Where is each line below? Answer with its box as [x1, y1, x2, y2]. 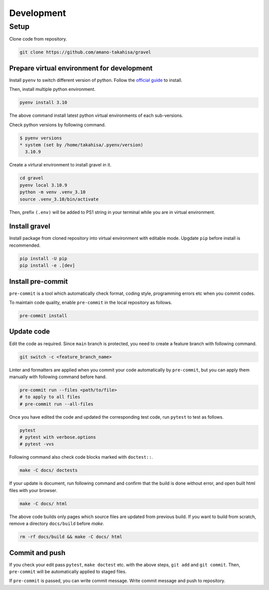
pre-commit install [19, 313, 67, 319]
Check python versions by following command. [9, 121, 106, 127]
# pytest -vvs [19, 441, 54, 447]
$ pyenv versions [19, 135, 62, 141]
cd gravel [19, 175, 44, 181]
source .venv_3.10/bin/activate [19, 196, 99, 202]
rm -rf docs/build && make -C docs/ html [19, 534, 123, 540]
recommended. [9, 242, 41, 248]
